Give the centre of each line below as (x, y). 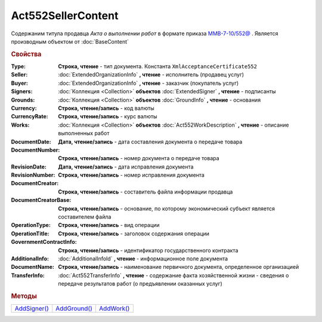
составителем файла (85, 217)
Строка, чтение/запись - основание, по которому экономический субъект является (167, 208)
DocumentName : (33, 267)
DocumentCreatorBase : (41, 200)
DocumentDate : (31, 142)
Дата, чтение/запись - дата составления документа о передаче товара (150, 142)
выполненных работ (84, 133)
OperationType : (31, 225)
